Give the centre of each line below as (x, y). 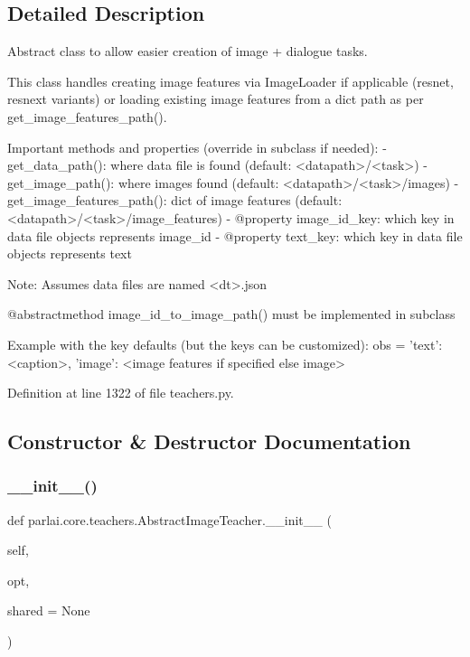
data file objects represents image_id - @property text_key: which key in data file (235, 235)
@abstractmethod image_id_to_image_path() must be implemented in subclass (231, 314)
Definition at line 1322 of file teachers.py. (121, 393)
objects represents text (70, 253)
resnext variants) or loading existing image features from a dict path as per (216, 99)
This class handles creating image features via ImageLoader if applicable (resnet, (230, 81)
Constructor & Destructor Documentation (209, 441)
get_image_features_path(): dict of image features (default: (175, 200)
